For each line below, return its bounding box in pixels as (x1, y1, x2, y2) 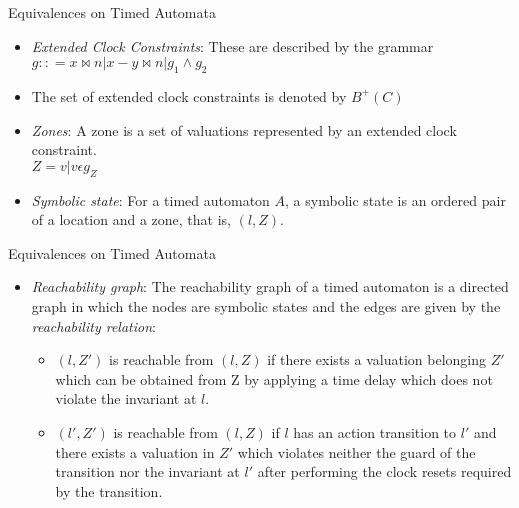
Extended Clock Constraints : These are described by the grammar (31, 35, 434, 56)
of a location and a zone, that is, (31, 209, 231, 230)
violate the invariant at (55, 388, 197, 409)
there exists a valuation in (55, 441, 215, 462)
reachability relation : (31, 315, 156, 336)
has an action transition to (293, 421, 457, 442)
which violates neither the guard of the (237, 441, 476, 462)
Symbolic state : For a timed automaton (31, 189, 270, 210)
